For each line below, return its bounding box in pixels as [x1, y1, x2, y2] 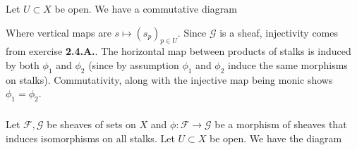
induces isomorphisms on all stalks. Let [6, 130, 175, 145]
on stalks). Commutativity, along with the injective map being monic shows [6, 72, 333, 87]
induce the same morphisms [228, 57, 348, 72]
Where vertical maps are [6, 25, 111, 39]
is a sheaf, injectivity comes [219, 25, 339, 39]
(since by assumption [88, 57, 179, 72]
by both [6, 57, 40, 72]
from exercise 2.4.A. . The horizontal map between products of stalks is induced [6, 44, 351, 58]
